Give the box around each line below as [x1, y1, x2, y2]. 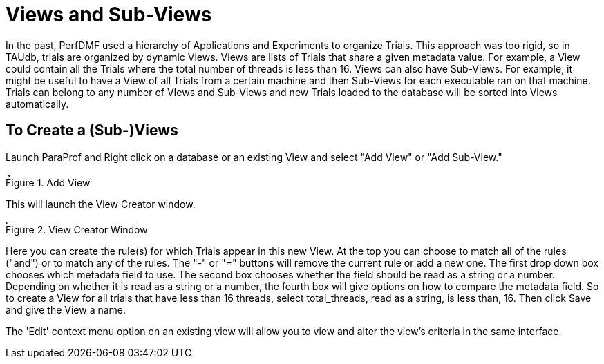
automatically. [6, 97, 69, 110]
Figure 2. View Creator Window [6, 223, 148, 236]
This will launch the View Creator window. [6, 198, 196, 210]
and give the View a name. [6, 303, 126, 316]
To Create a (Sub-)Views [6, 122, 178, 140]
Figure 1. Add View [6, 176, 91, 189]
